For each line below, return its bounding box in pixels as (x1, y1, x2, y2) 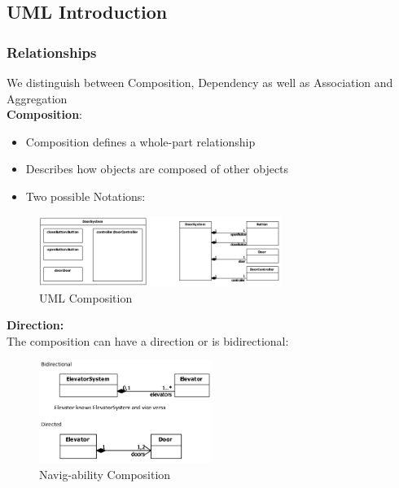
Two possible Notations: (25, 187, 146, 204)
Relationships (7, 41, 97, 62)
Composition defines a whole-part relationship (25, 133, 256, 150)
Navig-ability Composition (39, 466, 171, 483)
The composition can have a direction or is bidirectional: (7, 332, 289, 349)
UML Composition (39, 289, 133, 306)
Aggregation (7, 89, 68, 107)
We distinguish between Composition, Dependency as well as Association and (7, 74, 393, 90)
